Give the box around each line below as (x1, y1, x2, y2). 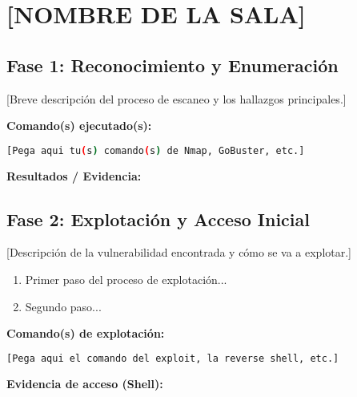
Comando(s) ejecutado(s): (6, 117, 152, 134)
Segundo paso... (25, 298, 102, 314)
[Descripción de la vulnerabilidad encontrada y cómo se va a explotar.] (6, 244, 352, 261)
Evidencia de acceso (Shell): (6, 375, 163, 391)
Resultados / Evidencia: (6, 167, 142, 184)
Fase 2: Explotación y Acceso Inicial (6, 206, 310, 231)
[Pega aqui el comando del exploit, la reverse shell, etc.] (6, 352, 339, 364)
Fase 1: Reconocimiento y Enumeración (6, 52, 339, 77)
